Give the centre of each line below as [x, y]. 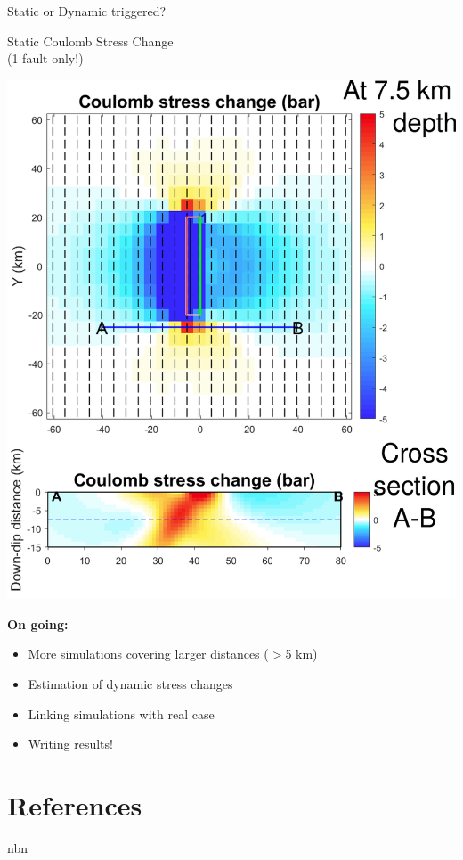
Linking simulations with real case [121, 713]
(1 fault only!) [45, 58]
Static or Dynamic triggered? [87, 11]
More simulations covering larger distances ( [148, 654]
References [75, 805]
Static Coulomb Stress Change [90, 41]
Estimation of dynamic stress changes [130, 684]
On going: [38, 623]
